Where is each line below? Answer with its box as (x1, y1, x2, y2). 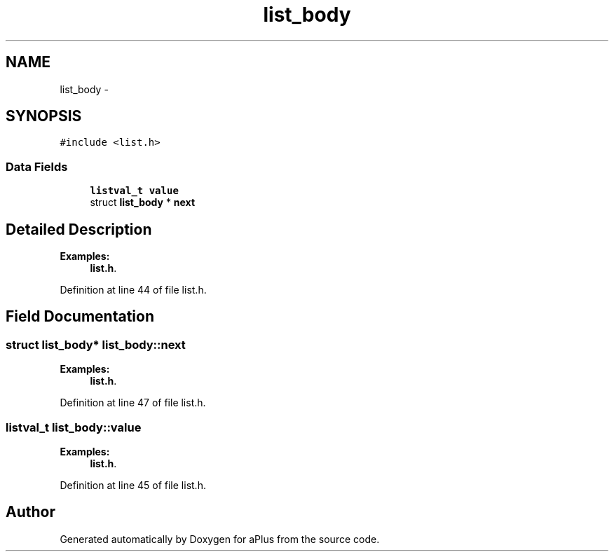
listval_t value (90, 185, 179, 197)
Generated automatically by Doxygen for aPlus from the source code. (60, 532, 380, 545)
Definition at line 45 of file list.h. (60, 479, 206, 491)
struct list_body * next (90, 196, 196, 209)
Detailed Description (6, 220, 152, 238)
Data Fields (6, 159, 68, 174)
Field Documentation (6, 308, 154, 326)
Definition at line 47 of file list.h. (60, 397, 206, 409)
